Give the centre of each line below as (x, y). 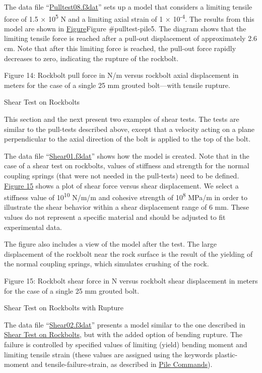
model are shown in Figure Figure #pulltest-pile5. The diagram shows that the (125, 28)
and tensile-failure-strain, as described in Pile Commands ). (122, 364)
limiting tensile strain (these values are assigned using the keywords (109, 354)
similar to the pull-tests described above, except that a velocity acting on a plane (129, 129)
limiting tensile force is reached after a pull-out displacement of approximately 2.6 (131, 38)
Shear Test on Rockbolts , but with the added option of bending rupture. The (123, 334)
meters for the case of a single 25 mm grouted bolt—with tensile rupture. (117, 85)
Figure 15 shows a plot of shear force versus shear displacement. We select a (121, 185)
